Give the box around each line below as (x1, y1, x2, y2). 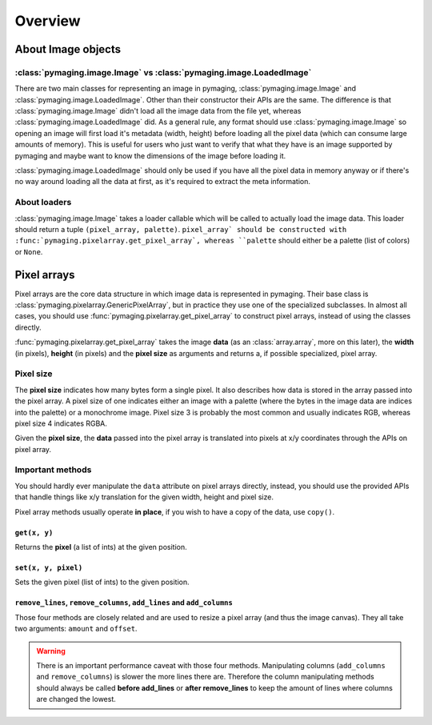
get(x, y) (14, 528, 54, 537)
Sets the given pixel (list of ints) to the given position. (14, 577, 190, 587)
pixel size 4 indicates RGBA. (14, 419, 108, 428)
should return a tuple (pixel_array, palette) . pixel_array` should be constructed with (14, 224, 347, 234)
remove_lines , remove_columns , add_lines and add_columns (14, 598, 234, 607)
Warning (36, 646, 66, 655)
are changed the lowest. (36, 695, 116, 704)
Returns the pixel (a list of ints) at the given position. (14, 543, 187, 552)
